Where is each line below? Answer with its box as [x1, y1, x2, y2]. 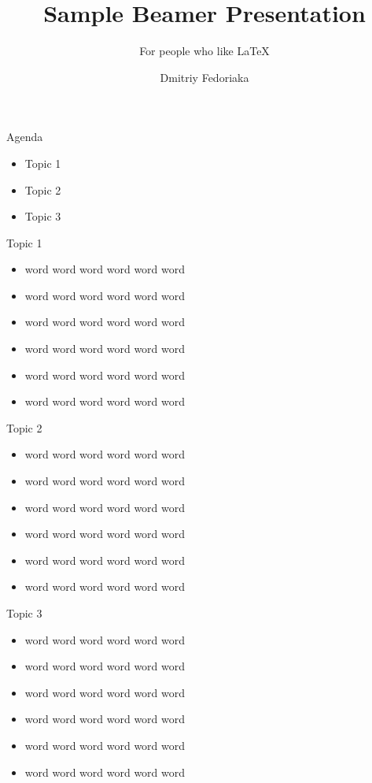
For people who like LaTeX [139, 43, 270, 59]
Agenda [6, 128, 43, 145]
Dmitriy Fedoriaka [160, 69, 249, 85]
